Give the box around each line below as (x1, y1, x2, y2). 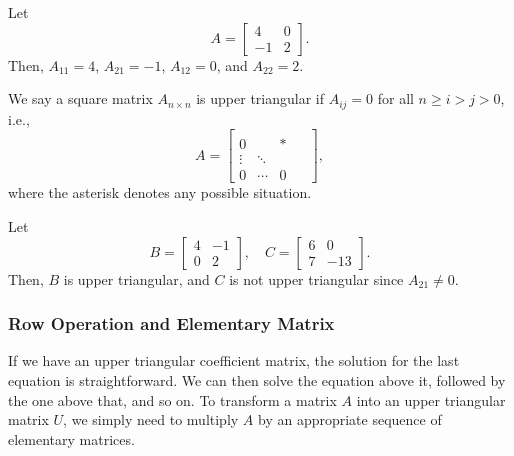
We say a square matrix (8, 88, 153, 109)
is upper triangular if (196, 88, 325, 109)
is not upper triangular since (229, 268, 404, 289)
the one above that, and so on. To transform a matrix (8, 389, 337, 410)
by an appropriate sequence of (258, 409, 442, 430)
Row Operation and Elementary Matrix (8, 311, 335, 336)
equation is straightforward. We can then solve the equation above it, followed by (8, 369, 506, 390)
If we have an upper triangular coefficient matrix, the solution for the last (8, 350, 460, 371)
